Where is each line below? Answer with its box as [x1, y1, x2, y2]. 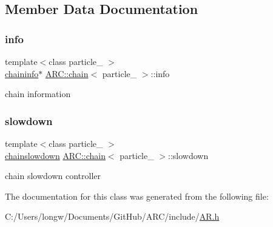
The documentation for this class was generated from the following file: [5, 189, 269, 202]
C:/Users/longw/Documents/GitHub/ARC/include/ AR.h [5, 210, 220, 223]
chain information [5, 87, 71, 100]
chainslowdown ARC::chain [5, 149, 106, 161]
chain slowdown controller [5, 169, 101, 182]
